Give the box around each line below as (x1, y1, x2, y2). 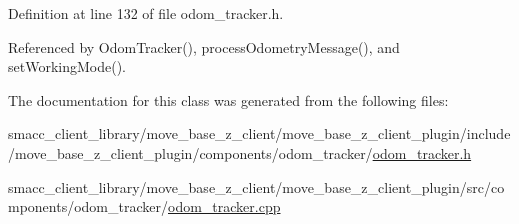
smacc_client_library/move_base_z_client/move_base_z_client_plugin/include (8, 123, 511, 144)
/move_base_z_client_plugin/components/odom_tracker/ (8, 142, 373, 163)
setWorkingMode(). (8, 56, 126, 77)
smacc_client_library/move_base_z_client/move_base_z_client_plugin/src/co (8, 176, 505, 197)
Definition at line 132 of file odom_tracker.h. (8, 3, 284, 23)
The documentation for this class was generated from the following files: (8, 89, 449, 110)
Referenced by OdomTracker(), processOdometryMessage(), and (8, 36, 400, 57)
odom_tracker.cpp (168, 196, 281, 217)
